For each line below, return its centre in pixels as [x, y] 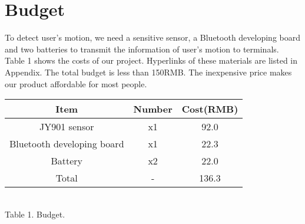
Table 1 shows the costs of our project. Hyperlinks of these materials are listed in [151, 60]
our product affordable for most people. [76, 83]
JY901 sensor [67, 127]
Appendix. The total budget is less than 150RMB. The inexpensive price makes [148, 72]
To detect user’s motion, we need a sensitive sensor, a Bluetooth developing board [153, 37]
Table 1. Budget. [35, 214]
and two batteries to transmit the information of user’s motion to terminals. [142, 49]
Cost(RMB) [210, 109]
